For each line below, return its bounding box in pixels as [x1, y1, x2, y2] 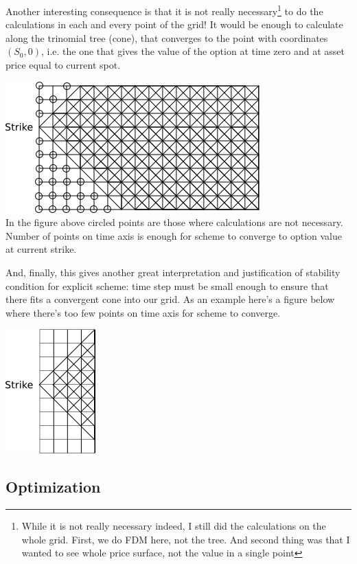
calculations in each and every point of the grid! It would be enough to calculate [5, 17, 343, 32]
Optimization [5, 476, 101, 497]
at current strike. [5, 242, 77, 256]
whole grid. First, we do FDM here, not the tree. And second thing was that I [21, 532, 350, 546]
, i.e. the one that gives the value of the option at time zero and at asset [41, 44, 345, 58]
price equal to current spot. [5, 58, 121, 72]
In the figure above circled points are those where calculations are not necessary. [5, 215, 343, 229]
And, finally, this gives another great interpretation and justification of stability [5, 265, 341, 279]
